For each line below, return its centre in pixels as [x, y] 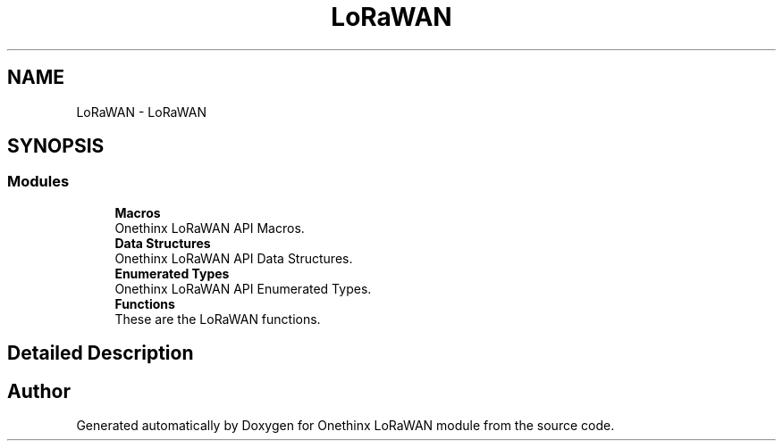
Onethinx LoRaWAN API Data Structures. [234, 258]
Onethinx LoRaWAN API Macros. [210, 228]
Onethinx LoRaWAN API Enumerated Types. [243, 288]
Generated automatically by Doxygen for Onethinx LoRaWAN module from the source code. [345, 426]
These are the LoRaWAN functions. [218, 319]
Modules [38, 182]
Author [39, 391]
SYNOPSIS [56, 146]
